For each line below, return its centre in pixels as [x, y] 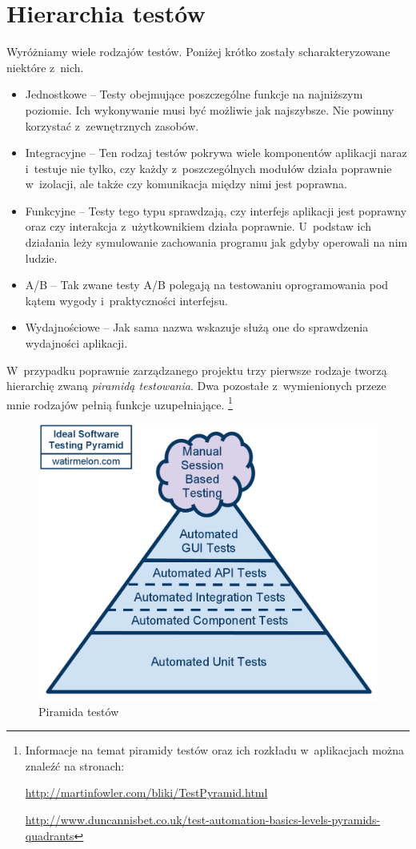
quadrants [50, 835]
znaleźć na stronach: [75, 765]
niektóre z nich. [45, 67]
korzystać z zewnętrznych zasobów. [112, 125]
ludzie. [41, 258]
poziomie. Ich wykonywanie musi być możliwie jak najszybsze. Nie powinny [210, 109]
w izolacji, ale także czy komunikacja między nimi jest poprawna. [186, 184]
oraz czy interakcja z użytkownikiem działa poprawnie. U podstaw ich [198, 226]
